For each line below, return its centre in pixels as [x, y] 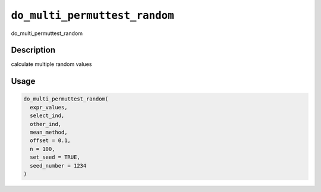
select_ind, [47, 116]
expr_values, [49, 107]
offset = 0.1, [51, 141]
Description [33, 50]
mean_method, [49, 133]
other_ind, [46, 124]
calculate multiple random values [51, 64]
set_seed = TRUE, [55, 157]
